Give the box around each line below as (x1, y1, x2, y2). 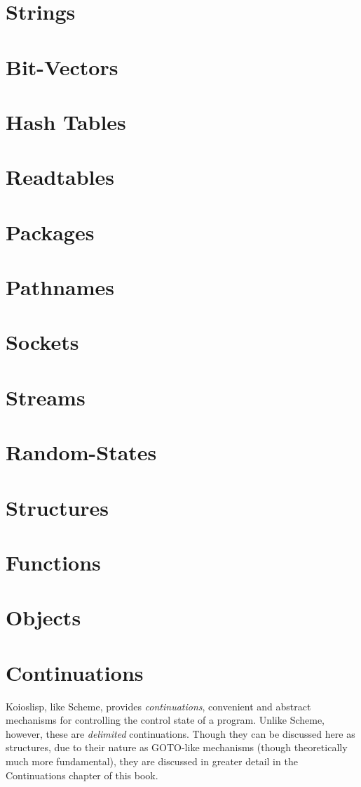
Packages (6, 217, 95, 246)
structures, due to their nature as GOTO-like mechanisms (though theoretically (6, 740, 348, 755)
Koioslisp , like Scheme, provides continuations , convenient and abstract (6, 698, 311, 713)
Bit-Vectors (6, 52, 118, 81)
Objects (6, 603, 81, 632)
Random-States (6, 438, 157, 467)
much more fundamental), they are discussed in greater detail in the (6, 754, 298, 768)
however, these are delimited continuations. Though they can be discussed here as (6, 726, 355, 741)
